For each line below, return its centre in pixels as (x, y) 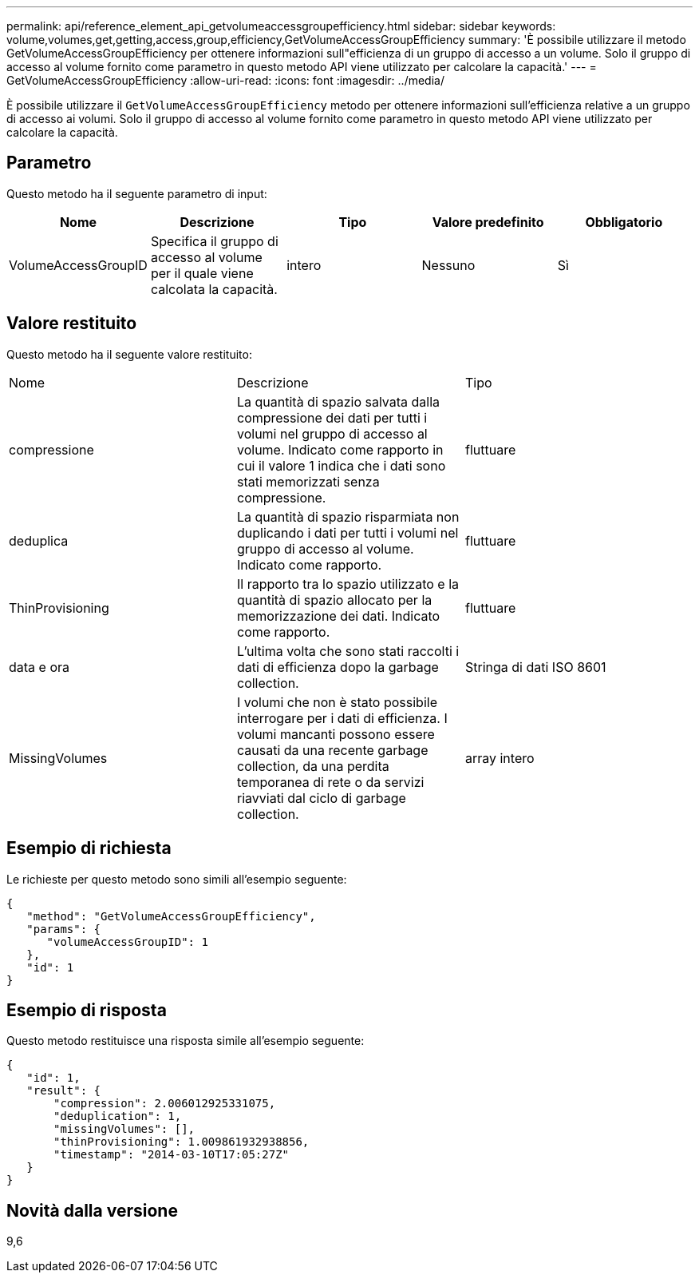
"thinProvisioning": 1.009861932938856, (182, 1142)
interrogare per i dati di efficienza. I (342, 718)
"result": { (64, 1091)
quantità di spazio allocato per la (334, 600)
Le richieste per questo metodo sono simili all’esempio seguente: (177, 879)
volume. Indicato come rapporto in (340, 449)
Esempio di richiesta (89, 848)
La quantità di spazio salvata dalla (338, 401)
